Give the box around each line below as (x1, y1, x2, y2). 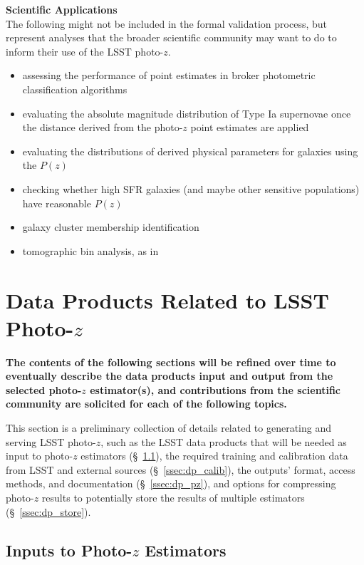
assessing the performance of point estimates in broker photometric (22, 68, 316, 83)
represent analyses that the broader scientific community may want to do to (6, 30, 337, 45)
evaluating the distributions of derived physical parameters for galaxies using (22, 143, 358, 158)
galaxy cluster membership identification (22, 219, 199, 234)
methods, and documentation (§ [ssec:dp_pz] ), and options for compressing (6, 476, 336, 491)
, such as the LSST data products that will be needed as (100, 434, 347, 449)
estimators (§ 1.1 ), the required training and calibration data (80, 448, 348, 463)
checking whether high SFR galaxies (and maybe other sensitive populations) (22, 181, 360, 196)
